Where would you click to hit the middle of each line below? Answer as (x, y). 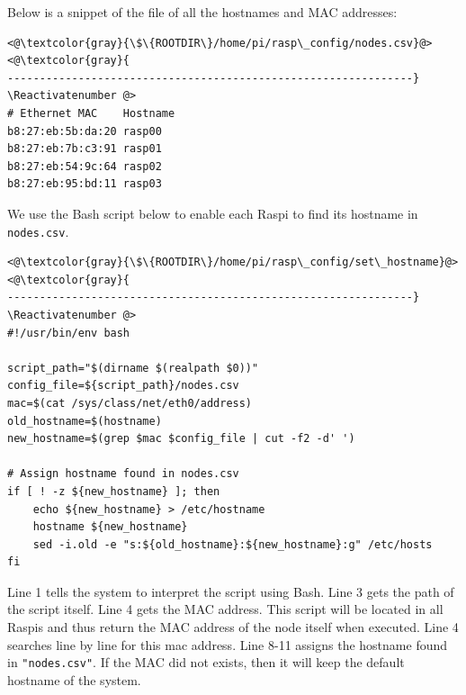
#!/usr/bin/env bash (69, 333)
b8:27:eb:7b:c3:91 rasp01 (85, 149)
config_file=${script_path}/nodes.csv (123, 386)
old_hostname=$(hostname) (85, 421)
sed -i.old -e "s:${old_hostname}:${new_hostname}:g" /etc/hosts (233, 544)
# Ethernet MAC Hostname (91, 113)
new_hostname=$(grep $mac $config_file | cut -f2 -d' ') (181, 439)
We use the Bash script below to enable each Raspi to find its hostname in (213, 213)
